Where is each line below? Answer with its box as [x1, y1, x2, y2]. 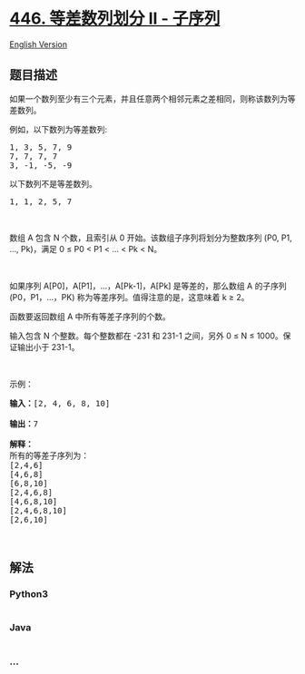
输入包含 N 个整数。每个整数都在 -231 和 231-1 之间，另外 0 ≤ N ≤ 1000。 [9, 330, 283, 341]
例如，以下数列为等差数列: [9, 123, 108, 134]
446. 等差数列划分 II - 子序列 [9, 8, 221, 29]
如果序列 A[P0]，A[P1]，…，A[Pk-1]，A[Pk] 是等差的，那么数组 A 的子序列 [9, 280, 288, 291]
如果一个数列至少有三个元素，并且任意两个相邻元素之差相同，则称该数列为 [9, 93, 288, 104]
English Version [9, 38, 68, 50]
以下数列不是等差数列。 [9, 178, 97, 189]
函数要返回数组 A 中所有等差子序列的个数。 [9, 310, 171, 322]
